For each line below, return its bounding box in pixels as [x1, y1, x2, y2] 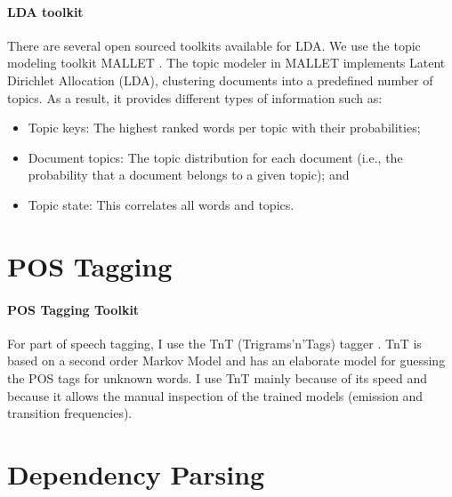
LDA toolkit [7, 2, 84, 20]
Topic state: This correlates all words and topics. [28, 195, 295, 213]
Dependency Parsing [7, 455, 265, 492]
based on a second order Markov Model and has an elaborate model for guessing [7, 351, 446, 370]
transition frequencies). [7, 404, 133, 422]
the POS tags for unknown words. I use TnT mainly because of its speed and [7, 368, 428, 387]
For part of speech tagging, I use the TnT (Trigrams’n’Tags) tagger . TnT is [7, 333, 422, 352]
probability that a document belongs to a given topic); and [28, 165, 350, 184]
